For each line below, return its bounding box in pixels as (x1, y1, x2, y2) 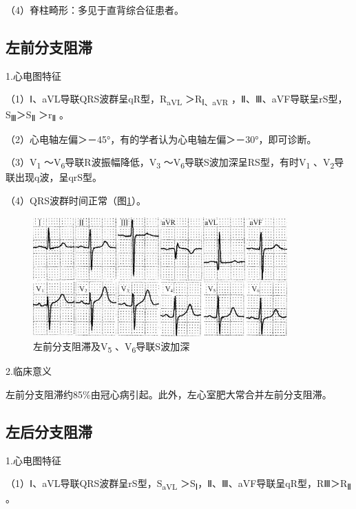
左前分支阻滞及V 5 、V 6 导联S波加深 (33, 339, 190, 355)
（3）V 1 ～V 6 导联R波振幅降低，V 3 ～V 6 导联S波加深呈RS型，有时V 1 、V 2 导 (6, 155, 344, 171)
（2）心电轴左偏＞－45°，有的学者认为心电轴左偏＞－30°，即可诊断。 (6, 131, 317, 146)
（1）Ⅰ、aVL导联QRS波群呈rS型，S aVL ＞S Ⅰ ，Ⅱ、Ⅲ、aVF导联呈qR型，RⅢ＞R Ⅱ (6, 476, 352, 492)
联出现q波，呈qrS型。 (6, 170, 103, 184)
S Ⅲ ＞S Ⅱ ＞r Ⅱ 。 (6, 107, 69, 123)
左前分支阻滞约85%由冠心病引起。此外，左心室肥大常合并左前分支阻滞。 (6, 387, 332, 401)
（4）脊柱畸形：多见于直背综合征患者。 (6, 3, 184, 17)
